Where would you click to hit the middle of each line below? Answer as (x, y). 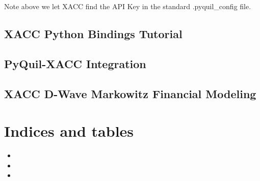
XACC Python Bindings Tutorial (93, 33)
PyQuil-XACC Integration (75, 63)
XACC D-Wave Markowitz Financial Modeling (130, 93)
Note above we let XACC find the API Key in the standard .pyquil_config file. (128, 6)
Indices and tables (69, 131)
